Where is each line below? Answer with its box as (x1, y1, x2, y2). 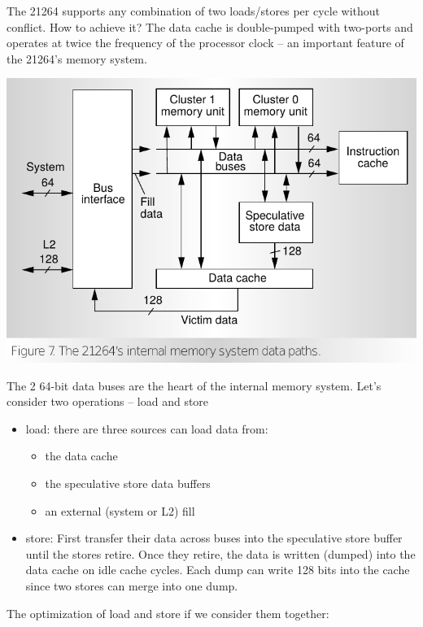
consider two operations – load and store (7, 393, 209, 410)
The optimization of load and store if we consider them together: (7, 604, 329, 621)
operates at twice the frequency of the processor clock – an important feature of (7, 34, 404, 51)
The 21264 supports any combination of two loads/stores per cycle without (7, 2, 380, 19)
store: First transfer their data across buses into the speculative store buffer (25, 529, 403, 546)
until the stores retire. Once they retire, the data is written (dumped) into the (25, 545, 416, 562)
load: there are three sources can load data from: (25, 420, 268, 437)
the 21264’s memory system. (7, 50, 147, 67)
